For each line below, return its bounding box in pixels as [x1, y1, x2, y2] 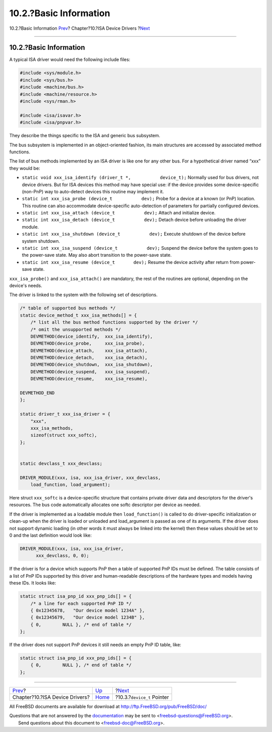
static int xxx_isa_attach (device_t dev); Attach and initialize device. [22, 210, 216, 216]
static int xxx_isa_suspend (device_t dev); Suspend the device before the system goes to [22, 245, 258, 251]
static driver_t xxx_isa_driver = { [20, 411, 111, 417]
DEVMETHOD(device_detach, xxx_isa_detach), [30, 355, 148, 361]
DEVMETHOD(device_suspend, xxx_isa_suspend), [30, 369, 151, 374]
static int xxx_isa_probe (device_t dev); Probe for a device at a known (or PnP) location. [22, 196, 255, 202]
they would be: [9, 165, 40, 171]
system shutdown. [22, 238, 60, 244]
